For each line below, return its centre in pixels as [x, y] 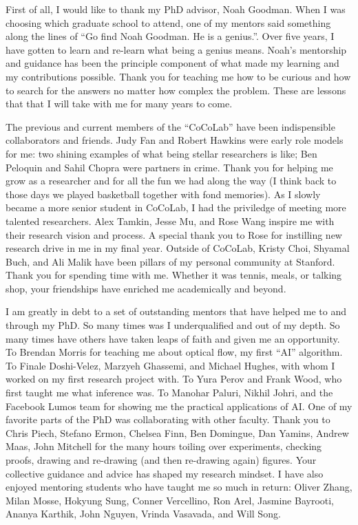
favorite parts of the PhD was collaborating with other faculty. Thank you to [168, 419]
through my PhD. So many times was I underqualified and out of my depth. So [173, 325]
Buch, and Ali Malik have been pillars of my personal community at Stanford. [170, 261]
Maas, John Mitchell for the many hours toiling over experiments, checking [164, 446]
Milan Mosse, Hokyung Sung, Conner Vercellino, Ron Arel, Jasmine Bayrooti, [170, 500]
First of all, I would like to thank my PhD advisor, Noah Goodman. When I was [176, 9]
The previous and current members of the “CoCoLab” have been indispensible [170, 126]
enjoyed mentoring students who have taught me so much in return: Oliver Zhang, [179, 487]
